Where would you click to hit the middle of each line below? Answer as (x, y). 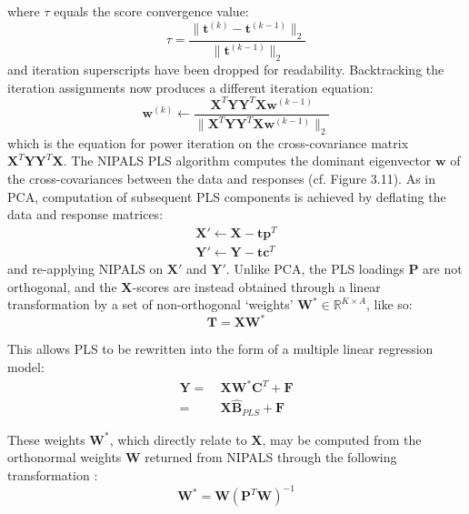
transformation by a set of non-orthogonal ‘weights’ (150, 304)
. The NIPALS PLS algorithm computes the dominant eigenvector (247, 161)
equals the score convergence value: (151, 11)
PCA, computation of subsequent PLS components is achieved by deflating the (227, 196)
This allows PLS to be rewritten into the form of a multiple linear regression (220, 349)
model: (26, 366)
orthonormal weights (65, 457)
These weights (46, 439)
